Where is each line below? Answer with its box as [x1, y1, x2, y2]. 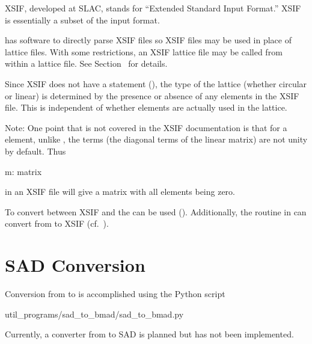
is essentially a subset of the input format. [5, 13, 160, 26]
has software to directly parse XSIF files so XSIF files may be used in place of [5, 34, 292, 46]
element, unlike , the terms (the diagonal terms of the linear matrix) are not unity [5, 133, 308, 146]
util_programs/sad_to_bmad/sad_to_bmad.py [5, 307, 184, 320]
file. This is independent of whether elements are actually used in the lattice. [5, 101, 287, 114]
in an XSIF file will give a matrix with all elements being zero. [5, 185, 235, 198]
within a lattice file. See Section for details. [5, 57, 168, 70]
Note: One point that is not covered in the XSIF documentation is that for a [5, 121, 287, 134]
